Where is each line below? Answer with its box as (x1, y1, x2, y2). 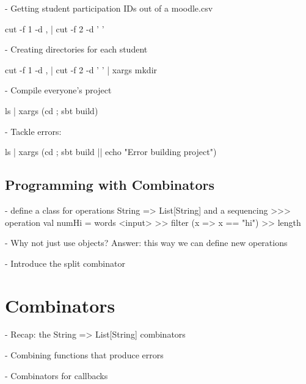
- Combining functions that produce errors (5, 349, 164, 361)
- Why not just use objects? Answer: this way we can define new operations (5, 236, 288, 249)
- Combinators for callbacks (5, 369, 108, 382)
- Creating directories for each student (5, 43, 148, 56)
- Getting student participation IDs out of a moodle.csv (5, 2, 213, 14)
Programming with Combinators (5, 175, 214, 194)
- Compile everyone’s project (5, 84, 112, 96)
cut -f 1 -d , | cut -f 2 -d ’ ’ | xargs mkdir (5, 63, 158, 76)
